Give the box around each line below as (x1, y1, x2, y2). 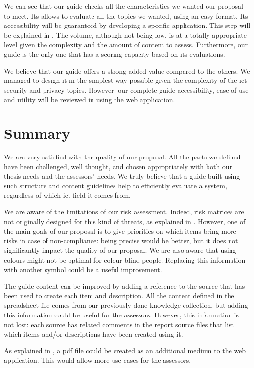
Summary (4, 123, 70, 143)
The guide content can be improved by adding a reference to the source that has (4, 281, 245, 291)
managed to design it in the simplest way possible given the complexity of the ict (4, 75, 247, 85)
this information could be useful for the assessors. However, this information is (4, 309, 239, 319)
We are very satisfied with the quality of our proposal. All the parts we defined (4, 152, 241, 162)
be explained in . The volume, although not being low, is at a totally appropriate (4, 29, 247, 40)
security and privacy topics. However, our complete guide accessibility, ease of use (4, 84, 249, 95)
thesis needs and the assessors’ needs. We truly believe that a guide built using (4, 171, 240, 181)
